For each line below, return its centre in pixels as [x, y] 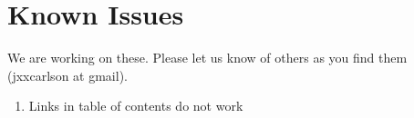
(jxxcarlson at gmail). [67, 75]
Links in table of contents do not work [136, 106]
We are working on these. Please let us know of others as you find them [207, 58]
